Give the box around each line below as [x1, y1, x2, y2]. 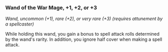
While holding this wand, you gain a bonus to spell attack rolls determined [5, 31, 160, 37]
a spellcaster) [5, 21, 35, 27]
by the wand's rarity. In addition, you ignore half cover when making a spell [5, 36, 162, 42]
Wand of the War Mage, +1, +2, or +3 [5, 4, 97, 11]
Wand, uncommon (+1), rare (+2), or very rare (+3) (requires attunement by [5, 16, 163, 22]
